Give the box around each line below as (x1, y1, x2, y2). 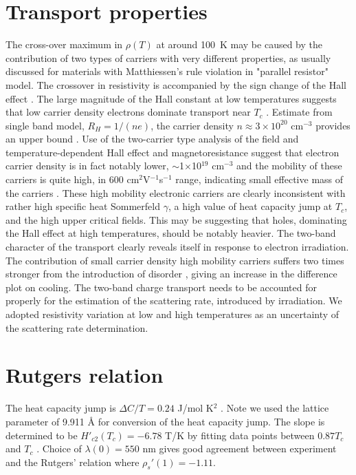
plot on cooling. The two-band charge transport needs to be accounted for (5, 279, 317, 294)
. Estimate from (266, 105, 333, 119)
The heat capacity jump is (5, 401, 116, 415)
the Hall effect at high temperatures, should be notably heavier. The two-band (5, 226, 336, 240)
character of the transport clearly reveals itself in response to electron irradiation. (5, 240, 349, 254)
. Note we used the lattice (221, 401, 329, 415)
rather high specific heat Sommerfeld (5, 199, 160, 213)
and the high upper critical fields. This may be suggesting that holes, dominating (5, 212, 347, 226)
